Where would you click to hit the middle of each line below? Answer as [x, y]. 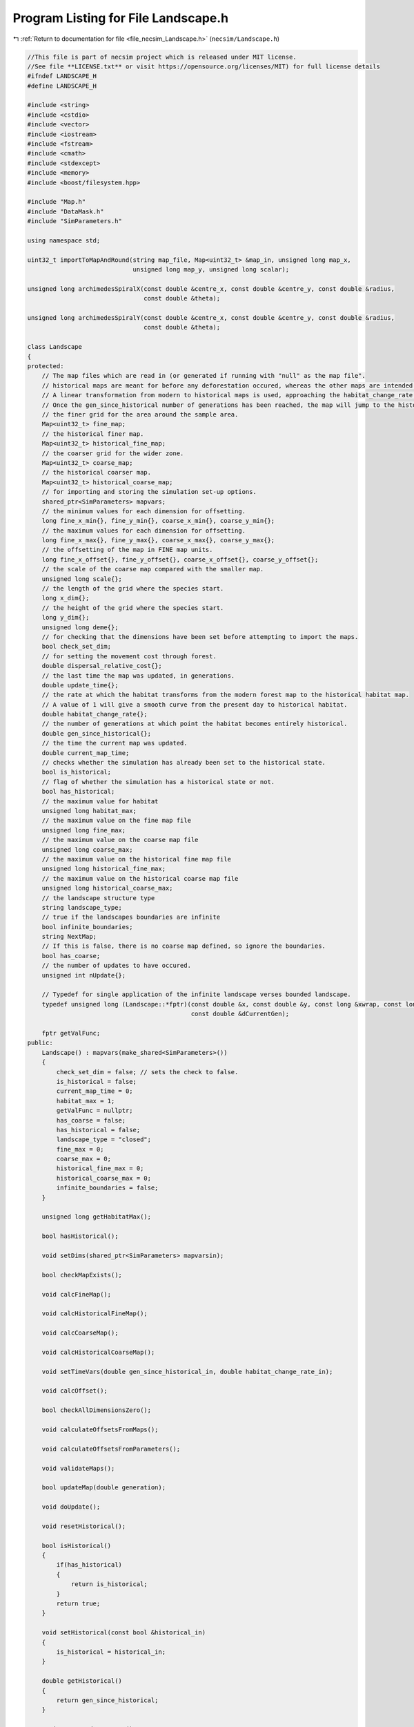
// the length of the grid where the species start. [133, 589]
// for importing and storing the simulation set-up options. [149, 492]
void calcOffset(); [75, 1391]
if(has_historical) [89, 1565]
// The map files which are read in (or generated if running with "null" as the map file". [204, 376]
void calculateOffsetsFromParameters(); [111, 1449]
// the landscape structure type [98, 898]
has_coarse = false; [91, 1120]
